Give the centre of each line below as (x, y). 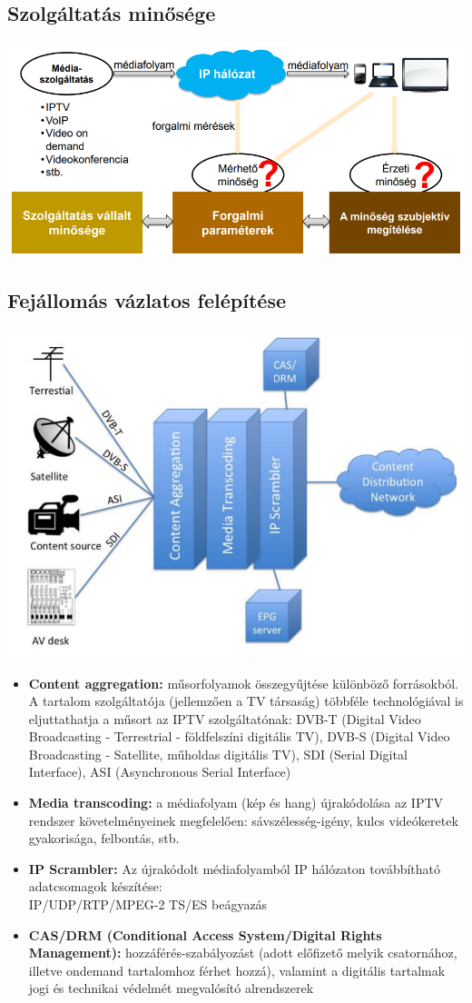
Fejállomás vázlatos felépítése (147, 300)
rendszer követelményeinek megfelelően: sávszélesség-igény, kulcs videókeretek (243, 820)
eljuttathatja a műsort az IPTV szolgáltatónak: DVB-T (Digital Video (225, 718)
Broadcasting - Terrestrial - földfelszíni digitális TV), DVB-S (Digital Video (239, 736)
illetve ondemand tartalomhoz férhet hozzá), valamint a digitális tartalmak (237, 970)
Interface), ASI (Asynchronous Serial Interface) (160, 772)
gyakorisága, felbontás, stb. (104, 838)
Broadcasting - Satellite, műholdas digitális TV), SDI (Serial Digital (218, 754)
